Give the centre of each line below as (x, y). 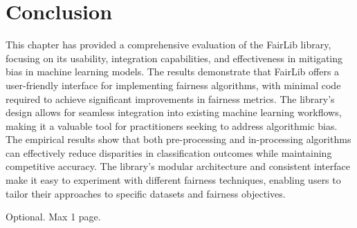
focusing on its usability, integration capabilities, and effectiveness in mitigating (174, 58)
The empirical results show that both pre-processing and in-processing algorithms (178, 139)
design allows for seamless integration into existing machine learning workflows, (174, 112)
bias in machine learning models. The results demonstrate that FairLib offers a (173, 72)
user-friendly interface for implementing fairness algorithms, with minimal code (173, 85)
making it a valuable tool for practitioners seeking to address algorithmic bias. (172, 125)
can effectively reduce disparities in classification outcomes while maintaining (169, 152)
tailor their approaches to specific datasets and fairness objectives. (146, 193)
